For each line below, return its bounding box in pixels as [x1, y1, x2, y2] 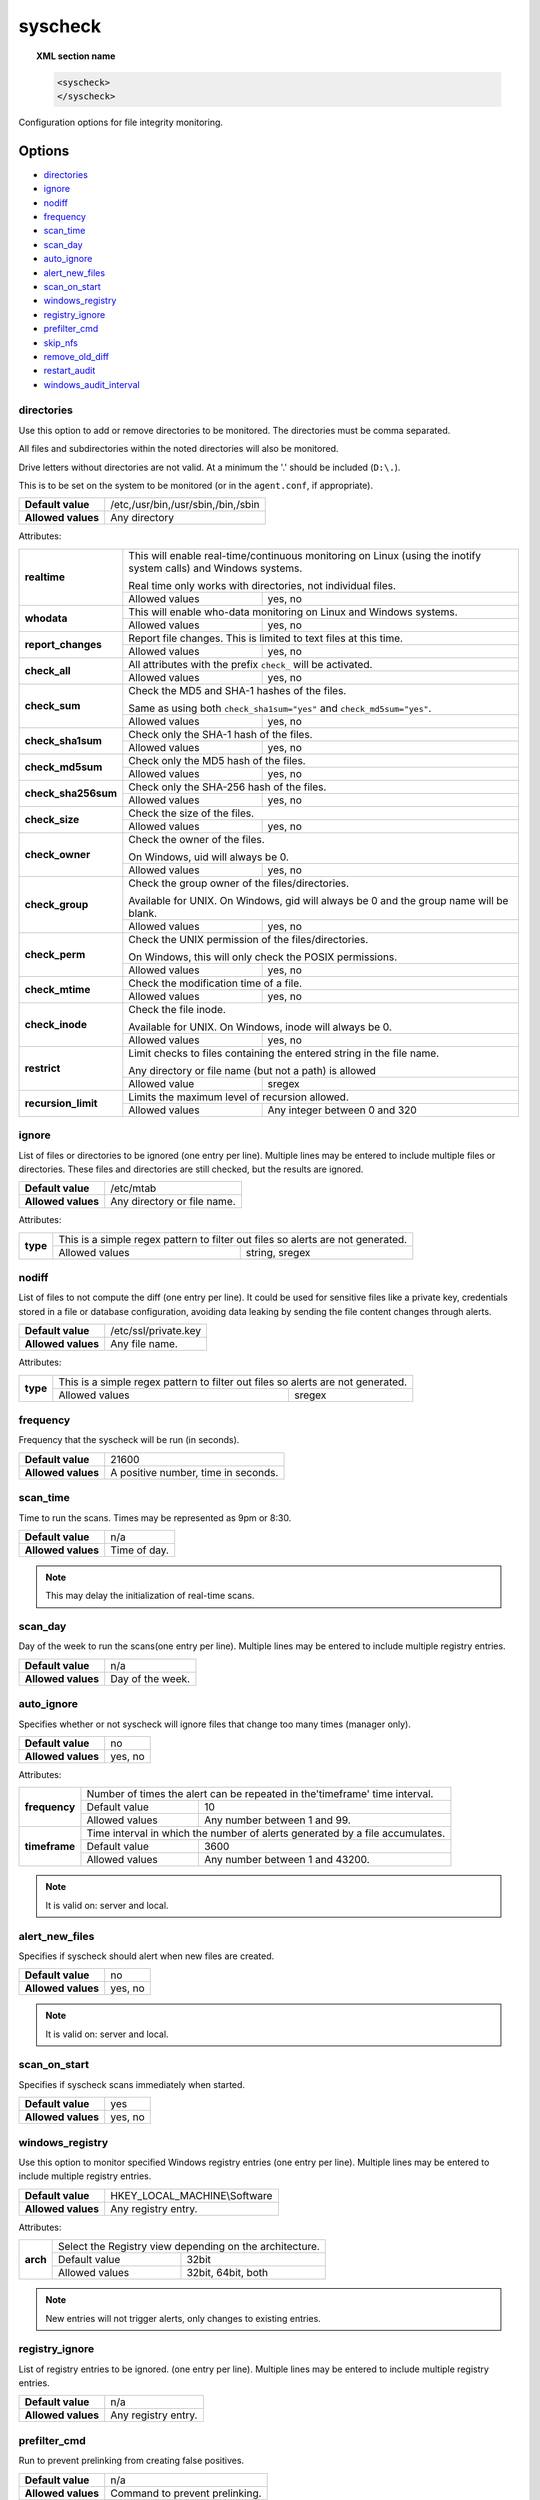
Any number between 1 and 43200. [203, 1853, 370, 1867]
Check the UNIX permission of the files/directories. [128, 932, 369, 946]
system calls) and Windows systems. [128, 561, 303, 575]
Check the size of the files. [128, 806, 255, 820]
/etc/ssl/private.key [110, 1324, 202, 1338]
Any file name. [110, 1337, 179, 1351]
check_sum [24, 699, 81, 713]
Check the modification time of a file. [128, 976, 303, 990]
